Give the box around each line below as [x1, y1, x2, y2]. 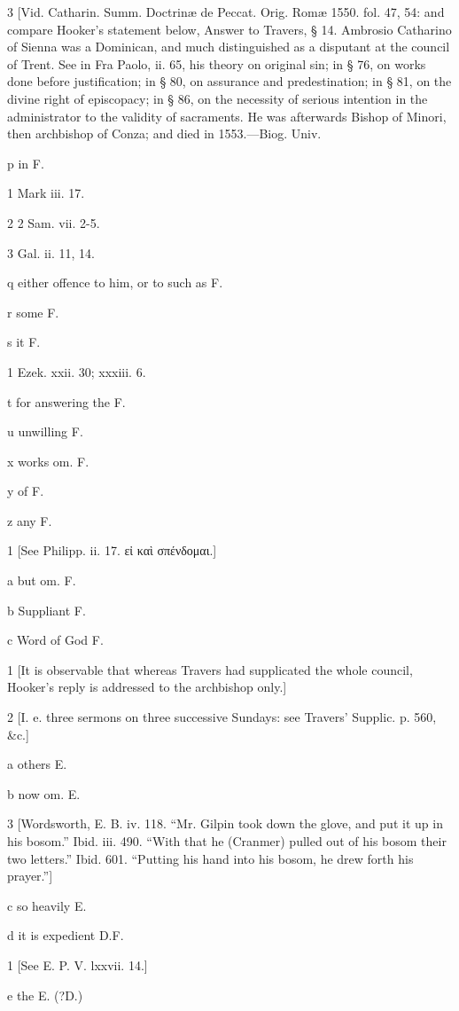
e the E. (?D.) [7, 985, 83, 1004]
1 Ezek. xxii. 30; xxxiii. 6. [7, 362, 146, 380]
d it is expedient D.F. [7, 926, 124, 944]
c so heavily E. [7, 896, 87, 914]
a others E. [7, 755, 67, 773]
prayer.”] [7, 866, 53, 885]
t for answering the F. [7, 392, 126, 411]
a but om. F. [7, 571, 76, 590]
